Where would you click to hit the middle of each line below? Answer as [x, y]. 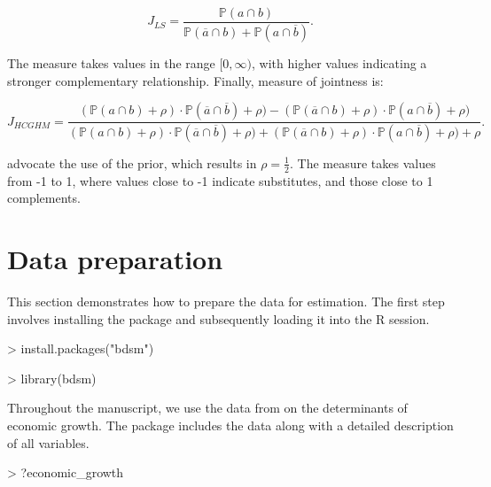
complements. [44, 198]
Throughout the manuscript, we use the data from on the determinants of [207, 408]
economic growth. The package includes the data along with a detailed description [230, 425]
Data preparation [115, 259]
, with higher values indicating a [339, 62]
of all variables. [48, 442]
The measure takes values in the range [111, 62]
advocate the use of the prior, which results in [132, 162]
